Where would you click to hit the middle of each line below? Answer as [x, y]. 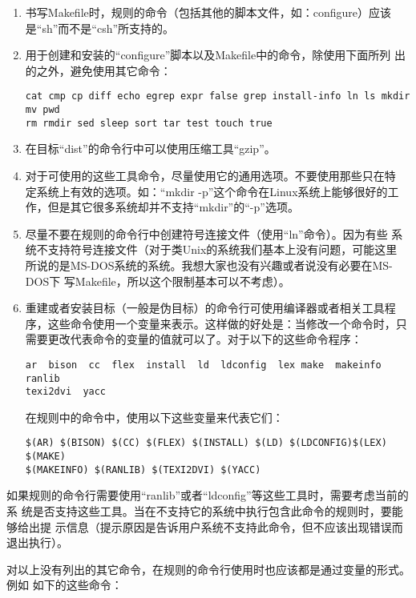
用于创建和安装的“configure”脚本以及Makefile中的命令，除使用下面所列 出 [215, 55]
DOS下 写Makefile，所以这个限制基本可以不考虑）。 [158, 281]
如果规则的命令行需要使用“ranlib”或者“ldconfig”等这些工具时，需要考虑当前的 [208, 495]
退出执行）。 [37, 542]
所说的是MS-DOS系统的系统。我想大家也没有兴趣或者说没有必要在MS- [209, 265]
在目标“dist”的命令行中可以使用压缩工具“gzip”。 [150, 148]
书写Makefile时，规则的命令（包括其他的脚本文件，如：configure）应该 [208, 12]
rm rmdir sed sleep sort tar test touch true [149, 123]
